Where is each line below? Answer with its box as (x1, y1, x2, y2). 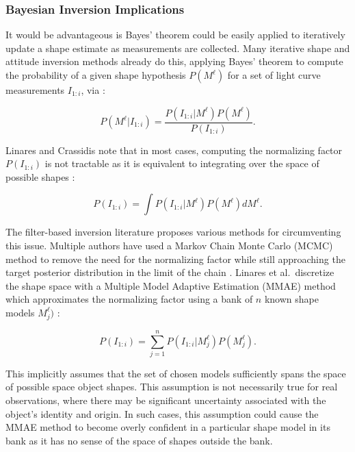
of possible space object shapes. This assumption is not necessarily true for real (5, 379, 338, 394)
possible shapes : (5, 169, 75, 184)
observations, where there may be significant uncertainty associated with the (5, 393, 326, 407)
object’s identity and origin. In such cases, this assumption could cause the (5, 406, 319, 420)
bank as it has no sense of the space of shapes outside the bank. (5, 433, 273, 447)
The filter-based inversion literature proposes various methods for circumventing (5, 225, 341, 239)
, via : (81, 83, 105, 97)
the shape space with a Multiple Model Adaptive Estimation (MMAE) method (5, 278, 336, 292)
